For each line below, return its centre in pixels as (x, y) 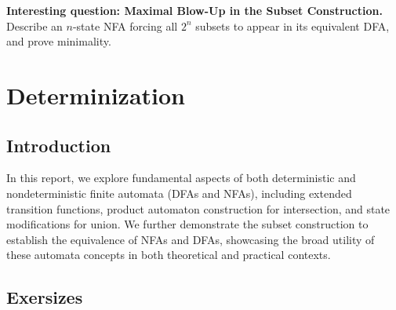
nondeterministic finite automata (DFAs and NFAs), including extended (179, 193)
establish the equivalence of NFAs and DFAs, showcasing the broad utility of (191, 239)
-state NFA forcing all (125, 26)
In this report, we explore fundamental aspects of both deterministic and (181, 178)
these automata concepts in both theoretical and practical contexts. (169, 255)
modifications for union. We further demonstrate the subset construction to (187, 224)
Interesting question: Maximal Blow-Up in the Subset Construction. (194, 10)
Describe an (35, 26)
